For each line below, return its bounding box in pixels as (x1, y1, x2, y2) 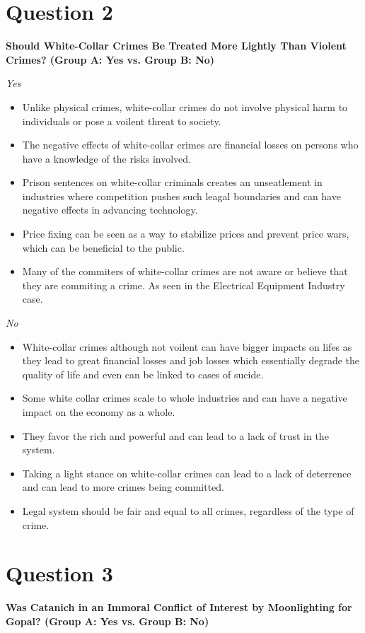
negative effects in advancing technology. (22, 202, 198, 217)
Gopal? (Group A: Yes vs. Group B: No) (6, 613, 209, 628)
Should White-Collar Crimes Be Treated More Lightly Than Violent (6, 38, 347, 53)
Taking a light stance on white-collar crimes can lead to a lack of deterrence (22, 465, 352, 480)
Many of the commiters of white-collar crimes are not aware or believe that (22, 264, 348, 279)
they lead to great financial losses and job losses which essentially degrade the (22, 353, 360, 368)
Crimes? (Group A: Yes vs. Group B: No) (6, 52, 215, 66)
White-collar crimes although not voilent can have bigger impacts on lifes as (22, 339, 352, 354)
